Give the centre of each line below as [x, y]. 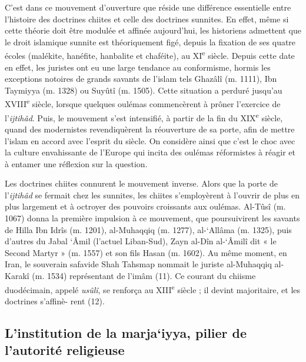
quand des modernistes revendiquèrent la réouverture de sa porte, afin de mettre [150, 129]
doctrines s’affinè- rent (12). [55, 300]
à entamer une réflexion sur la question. [76, 163]
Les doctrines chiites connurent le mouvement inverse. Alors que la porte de [141, 183]
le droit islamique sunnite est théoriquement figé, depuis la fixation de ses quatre [150, 41]
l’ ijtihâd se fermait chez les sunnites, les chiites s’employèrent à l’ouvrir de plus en [152, 195]
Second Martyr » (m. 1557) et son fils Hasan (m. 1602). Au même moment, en [146, 252]
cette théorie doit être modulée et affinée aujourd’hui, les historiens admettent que [153, 30]
